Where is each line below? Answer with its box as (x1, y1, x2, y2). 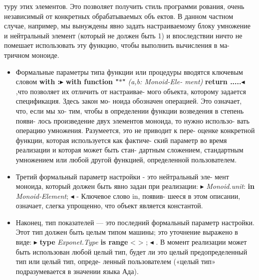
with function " (65, 76, 119, 87)
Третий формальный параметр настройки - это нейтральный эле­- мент (15, 171, 229, 181)
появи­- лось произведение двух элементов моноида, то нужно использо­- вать (15, 115, 250, 126)
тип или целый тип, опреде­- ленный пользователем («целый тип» (15, 256, 216, 267)
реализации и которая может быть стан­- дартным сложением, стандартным (15, 144, 244, 155)
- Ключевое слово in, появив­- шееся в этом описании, (76, 190, 241, 201)
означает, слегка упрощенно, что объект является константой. (15, 200, 203, 211)
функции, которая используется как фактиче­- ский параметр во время (15, 135, 227, 145)
